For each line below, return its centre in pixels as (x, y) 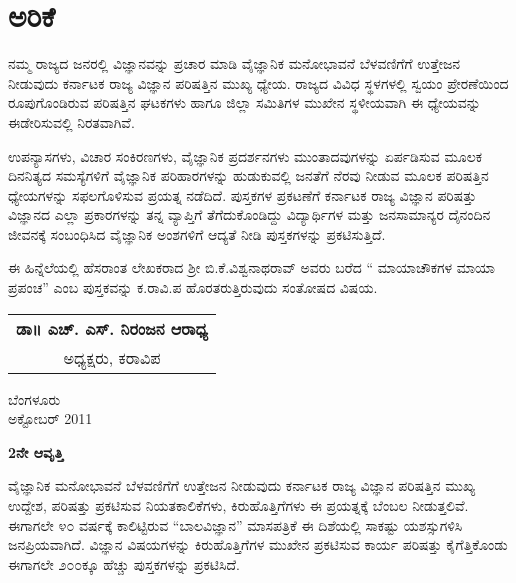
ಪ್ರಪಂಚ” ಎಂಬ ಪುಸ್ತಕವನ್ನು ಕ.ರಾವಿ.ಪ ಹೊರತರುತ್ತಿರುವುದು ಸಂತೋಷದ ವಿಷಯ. (193, 287)
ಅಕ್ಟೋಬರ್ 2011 (50, 418)
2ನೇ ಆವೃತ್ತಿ (36, 451)
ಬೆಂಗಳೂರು (34, 398)
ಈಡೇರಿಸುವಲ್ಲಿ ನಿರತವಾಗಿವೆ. (71, 121)
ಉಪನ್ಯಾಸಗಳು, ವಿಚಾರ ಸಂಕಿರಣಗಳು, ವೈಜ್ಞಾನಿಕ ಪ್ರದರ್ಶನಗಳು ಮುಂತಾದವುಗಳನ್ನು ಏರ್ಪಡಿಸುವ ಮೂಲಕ (245, 155)
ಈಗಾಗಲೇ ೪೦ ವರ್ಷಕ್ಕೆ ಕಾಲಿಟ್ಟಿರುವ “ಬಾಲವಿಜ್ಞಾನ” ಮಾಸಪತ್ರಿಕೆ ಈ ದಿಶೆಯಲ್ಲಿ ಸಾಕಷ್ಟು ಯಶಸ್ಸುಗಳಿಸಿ (235, 524)
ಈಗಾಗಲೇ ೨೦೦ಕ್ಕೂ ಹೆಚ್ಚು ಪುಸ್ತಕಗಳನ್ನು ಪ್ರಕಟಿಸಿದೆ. (124, 563)
